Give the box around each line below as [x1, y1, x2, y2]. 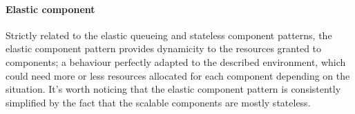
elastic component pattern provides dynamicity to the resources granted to [6, 41, 322, 56]
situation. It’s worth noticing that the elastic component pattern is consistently [6, 82, 341, 96]
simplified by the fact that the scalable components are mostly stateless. [6, 95, 311, 109]
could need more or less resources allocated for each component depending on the [6, 68, 350, 82]
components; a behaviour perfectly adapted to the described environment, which [6, 54, 346, 69]
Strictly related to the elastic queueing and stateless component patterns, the [6, 27, 332, 42]
